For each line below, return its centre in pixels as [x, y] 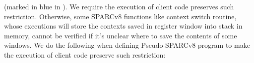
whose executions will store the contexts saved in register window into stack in [123, 26]
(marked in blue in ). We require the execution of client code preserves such [119, 6]
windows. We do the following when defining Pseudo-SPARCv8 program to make [127, 45]
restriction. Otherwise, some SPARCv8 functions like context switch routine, [120, 16]
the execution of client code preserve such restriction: [85, 54]
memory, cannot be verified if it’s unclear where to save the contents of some [121, 35]
